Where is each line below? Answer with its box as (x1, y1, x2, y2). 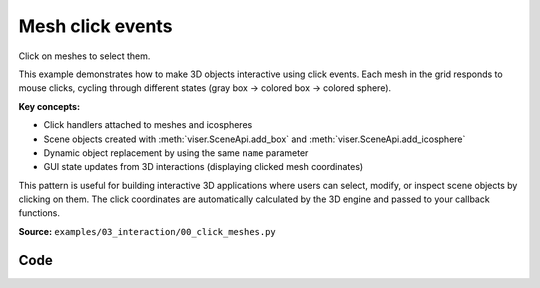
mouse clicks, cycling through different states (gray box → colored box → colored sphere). (18, 82, 392, 94)
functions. (18, 207, 60, 219)
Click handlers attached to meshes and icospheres (43, 119, 253, 131)
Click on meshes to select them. (18, 50, 151, 62)
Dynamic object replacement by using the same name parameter (43, 146, 309, 159)
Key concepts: (18, 100, 80, 112)
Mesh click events (18, 15, 173, 37)
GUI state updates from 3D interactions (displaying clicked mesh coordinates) (43, 161, 364, 173)
